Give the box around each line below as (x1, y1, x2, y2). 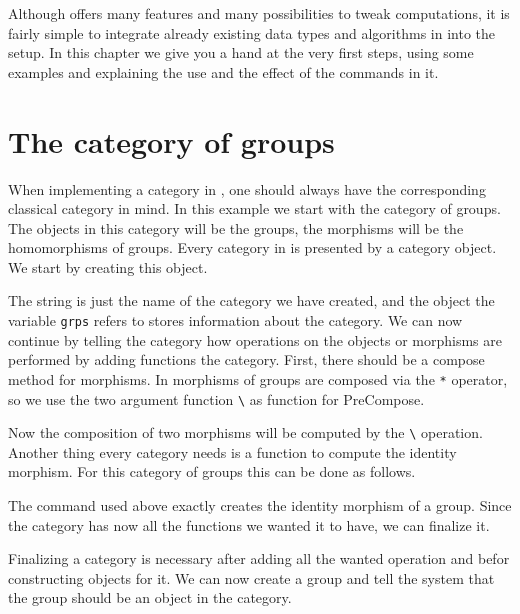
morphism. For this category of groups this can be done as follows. (8, 461, 416, 482)
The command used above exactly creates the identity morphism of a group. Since (8, 495, 512, 516)
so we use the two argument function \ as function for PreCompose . (8, 388, 425, 409)
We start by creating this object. (8, 256, 208, 277)
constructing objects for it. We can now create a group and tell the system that (8, 567, 495, 588)
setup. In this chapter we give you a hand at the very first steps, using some (8, 42, 474, 63)
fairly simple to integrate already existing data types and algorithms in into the (8, 22, 495, 43)
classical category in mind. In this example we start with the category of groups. (8, 198, 501, 219)
